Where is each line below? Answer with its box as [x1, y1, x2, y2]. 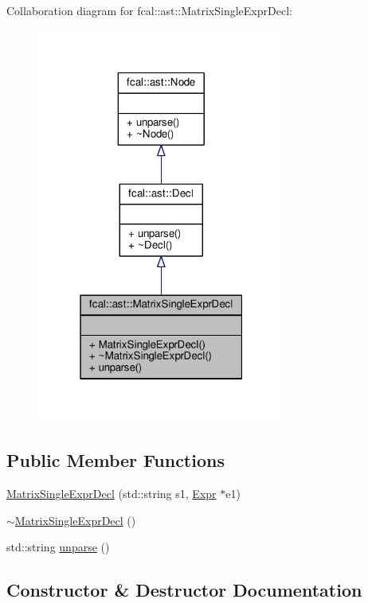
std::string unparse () [6, 539, 110, 555]
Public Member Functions [6, 448, 225, 473]
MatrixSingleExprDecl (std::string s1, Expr [6, 485, 217, 502]
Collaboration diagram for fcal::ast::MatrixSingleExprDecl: [6, 2, 292, 18]
